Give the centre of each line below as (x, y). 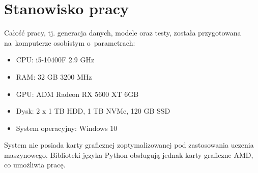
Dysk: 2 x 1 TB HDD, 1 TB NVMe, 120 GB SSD (93, 111)
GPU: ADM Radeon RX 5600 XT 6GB (77, 94)
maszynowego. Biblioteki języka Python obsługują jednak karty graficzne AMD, (129, 154)
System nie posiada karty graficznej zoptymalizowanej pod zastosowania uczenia (129, 145)
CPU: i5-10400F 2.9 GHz (55, 60)
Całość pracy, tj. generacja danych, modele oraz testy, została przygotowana (123, 33)
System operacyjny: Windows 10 (67, 128)
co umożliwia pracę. (35, 165)
